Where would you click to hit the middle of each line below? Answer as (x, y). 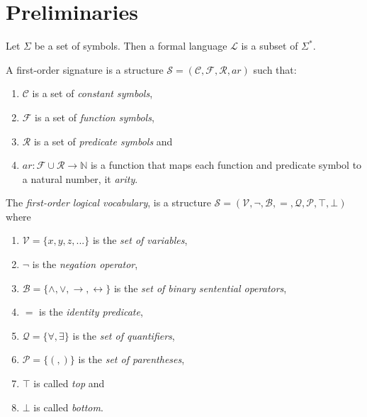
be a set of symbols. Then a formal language (131, 46)
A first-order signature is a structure (85, 69)
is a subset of (270, 46)
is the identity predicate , (91, 312)
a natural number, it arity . (80, 178)
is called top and (69, 383)
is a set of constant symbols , (92, 93)
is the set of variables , (140, 240)
